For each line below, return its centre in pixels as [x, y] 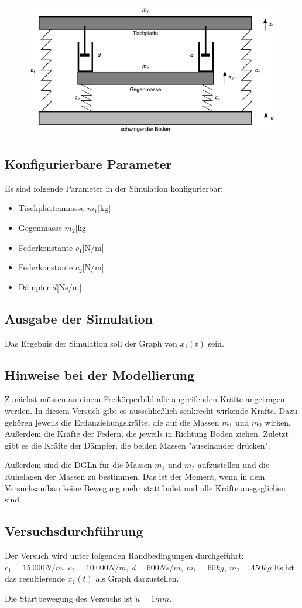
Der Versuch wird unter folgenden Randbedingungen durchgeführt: [124, 555]
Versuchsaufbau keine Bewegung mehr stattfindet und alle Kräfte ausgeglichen [145, 488]
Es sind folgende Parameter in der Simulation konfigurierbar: [114, 188]
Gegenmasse [40, 228]
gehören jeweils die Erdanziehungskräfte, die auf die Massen [112, 422]
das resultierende [35, 578]
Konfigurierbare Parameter [88, 164]
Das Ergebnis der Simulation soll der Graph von [91, 343]
